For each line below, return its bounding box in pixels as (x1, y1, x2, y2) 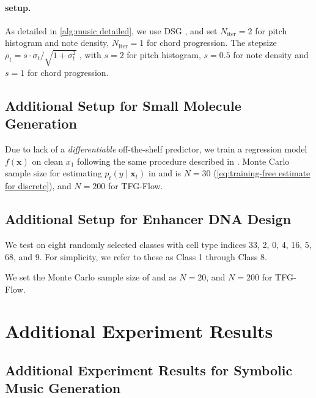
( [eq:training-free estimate (213, 167, 310, 179)
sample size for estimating (5, 167, 102, 179)
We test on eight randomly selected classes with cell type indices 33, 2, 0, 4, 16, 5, (5, 238, 312, 250)
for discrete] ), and (5, 179, 72, 192)
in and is (149, 167, 182, 179)
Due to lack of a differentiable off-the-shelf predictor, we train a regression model (5, 143, 307, 156)
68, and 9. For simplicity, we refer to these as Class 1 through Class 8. (5, 250, 268, 263)
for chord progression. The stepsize (146, 36, 277, 49)
